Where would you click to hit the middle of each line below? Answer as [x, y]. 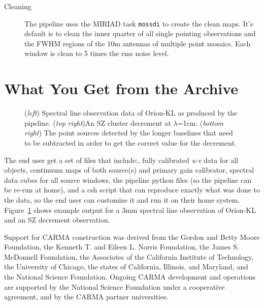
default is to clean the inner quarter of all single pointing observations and [140, 33]
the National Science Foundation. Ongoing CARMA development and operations [130, 277]
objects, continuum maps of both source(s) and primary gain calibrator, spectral [129, 170]
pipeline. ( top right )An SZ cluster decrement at [98, 122]
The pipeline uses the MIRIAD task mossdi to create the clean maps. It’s [139, 23]
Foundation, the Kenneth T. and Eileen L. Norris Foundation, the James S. [122, 247]
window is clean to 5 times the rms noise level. [97, 53]
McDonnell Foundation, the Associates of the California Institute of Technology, [129, 256]
